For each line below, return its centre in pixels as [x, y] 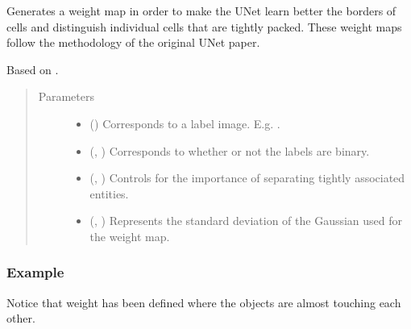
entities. [109, 193]
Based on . [33, 69]
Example [35, 272]
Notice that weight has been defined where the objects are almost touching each [204, 302]
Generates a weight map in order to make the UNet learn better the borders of [201, 10]
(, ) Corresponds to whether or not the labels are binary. [230, 150]
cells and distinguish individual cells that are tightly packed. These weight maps [204, 26]
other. [21, 318]
